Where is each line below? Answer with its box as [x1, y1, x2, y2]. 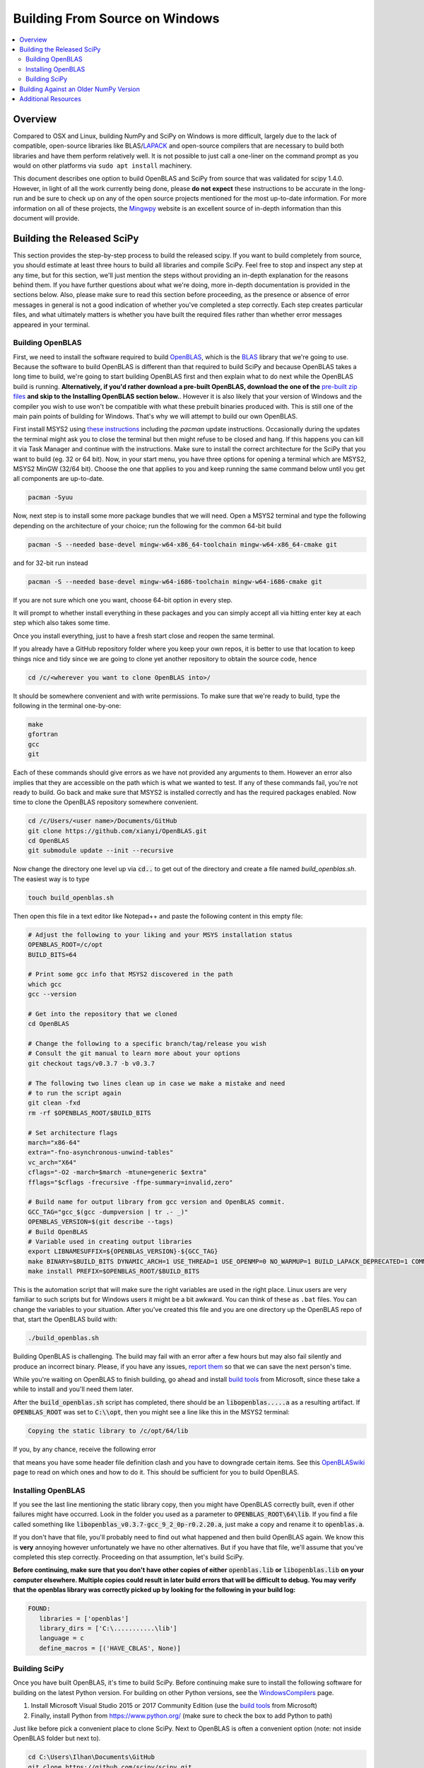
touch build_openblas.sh [28, 893, 114, 902]
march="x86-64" [28, 1139, 81, 1146]
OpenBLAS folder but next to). [13, 1734, 101, 1743]
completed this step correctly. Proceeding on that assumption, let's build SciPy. [13, 1553, 245, 1561]
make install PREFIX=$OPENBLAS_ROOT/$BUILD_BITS [28, 1267, 200, 1276]
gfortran [28, 731, 59, 738]
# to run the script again [28, 1089, 122, 1098]
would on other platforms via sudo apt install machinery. [13, 161, 192, 170]
